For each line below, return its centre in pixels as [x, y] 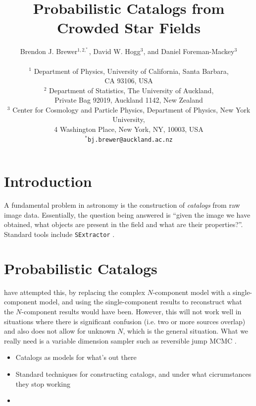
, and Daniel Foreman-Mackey [189, 51]
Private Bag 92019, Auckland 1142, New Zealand [129, 100]
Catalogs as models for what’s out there [76, 357]
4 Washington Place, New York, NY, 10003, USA [129, 129]
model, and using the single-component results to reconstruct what [141, 302]
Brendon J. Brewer [49, 51]
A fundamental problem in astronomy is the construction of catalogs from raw [122, 205]
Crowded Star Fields [129, 28]
